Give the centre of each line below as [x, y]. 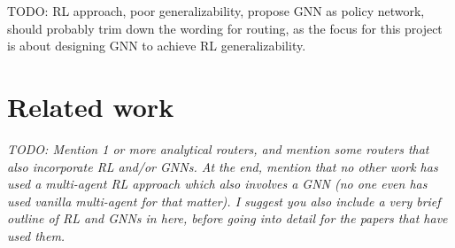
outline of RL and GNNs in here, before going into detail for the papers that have [227, 218]
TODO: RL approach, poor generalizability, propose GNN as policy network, [216, 11]
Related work [91, 106]
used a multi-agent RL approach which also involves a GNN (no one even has [217, 184]
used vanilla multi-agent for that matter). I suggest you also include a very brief [224, 201]
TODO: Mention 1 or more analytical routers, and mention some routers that [218, 148]
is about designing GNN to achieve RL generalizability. [157, 46]
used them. [36, 235]
